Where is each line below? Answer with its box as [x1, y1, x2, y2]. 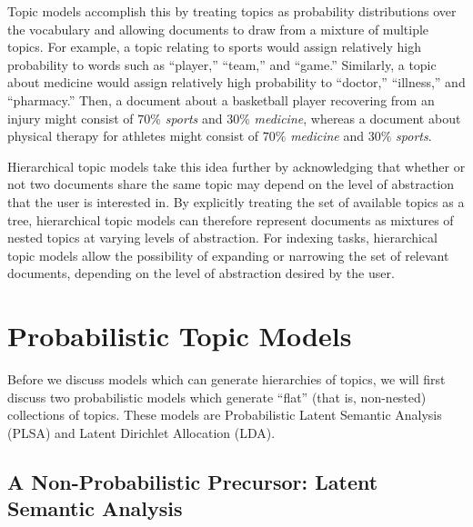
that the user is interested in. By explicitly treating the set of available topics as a [7, 192, 465, 211]
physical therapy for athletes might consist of [7, 126, 259, 145]
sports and [165, 108, 223, 127]
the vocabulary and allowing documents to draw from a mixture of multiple [7, 19, 429, 38]
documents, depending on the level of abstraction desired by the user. [7, 263, 395, 283]
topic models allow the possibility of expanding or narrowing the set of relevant [7, 245, 449, 264]
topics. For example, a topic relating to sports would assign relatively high [7, 37, 421, 56]
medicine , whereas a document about [254, 108, 461, 127]
